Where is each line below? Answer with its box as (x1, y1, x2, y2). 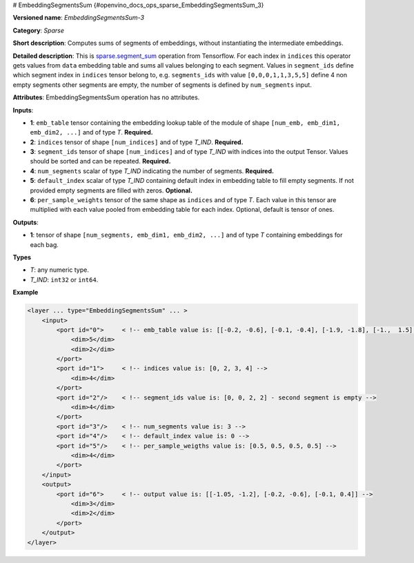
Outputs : (12, 218, 39, 226)
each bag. (30, 240, 59, 248)
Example (12, 288, 39, 297)
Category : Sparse (12, 26, 65, 34)
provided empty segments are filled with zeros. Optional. (30, 186, 193, 195)
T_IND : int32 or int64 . (30, 275, 99, 284)
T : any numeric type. (30, 266, 89, 274)
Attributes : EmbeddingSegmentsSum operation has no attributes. (12, 93, 200, 101)
